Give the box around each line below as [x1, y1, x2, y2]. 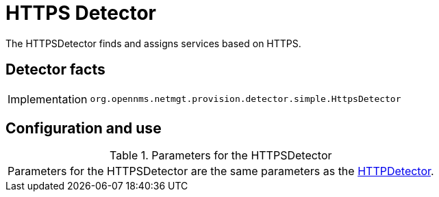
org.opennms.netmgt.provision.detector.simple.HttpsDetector [90, 94, 401, 105]
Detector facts [5, 61, 105, 79]
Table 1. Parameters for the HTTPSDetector [110, 148, 332, 163]
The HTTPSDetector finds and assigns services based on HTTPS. [5, 37, 301, 49]
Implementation [8, 92, 88, 106]
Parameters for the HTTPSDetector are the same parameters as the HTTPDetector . [8, 164, 434, 179]
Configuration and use [5, 120, 162, 137]
